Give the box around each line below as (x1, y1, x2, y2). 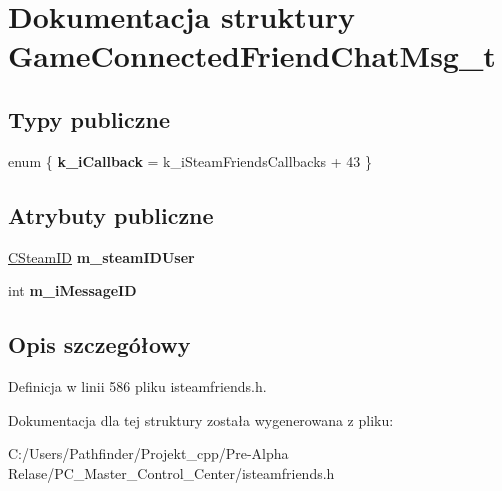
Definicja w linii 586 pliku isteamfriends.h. (8, 375, 267, 396)
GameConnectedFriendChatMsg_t (8, 35, 496, 76)
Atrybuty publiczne (8, 199, 214, 230)
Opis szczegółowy (8, 329, 191, 360)
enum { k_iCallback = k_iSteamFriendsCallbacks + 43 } (8, 150, 372, 171)
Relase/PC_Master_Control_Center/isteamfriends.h (8, 462, 335, 483)
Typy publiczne (8, 103, 171, 134)
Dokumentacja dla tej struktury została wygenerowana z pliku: (8, 409, 394, 430)
